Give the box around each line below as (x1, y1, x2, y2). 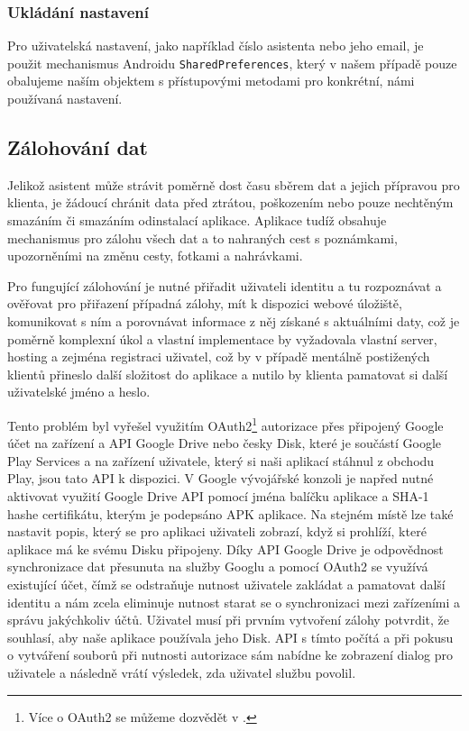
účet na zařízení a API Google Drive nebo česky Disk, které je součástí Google (7, 434, 442, 452)
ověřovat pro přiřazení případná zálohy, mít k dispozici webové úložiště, (7, 294, 402, 313)
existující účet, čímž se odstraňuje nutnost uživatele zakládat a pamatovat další (7, 574, 446, 593)
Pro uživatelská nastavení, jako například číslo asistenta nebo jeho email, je (7, 36, 424, 55)
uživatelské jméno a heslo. (7, 382, 151, 401)
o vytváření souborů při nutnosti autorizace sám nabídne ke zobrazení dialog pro (7, 645, 454, 664)
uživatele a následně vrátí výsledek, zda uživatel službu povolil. (7, 662, 356, 681)
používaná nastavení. (7, 89, 123, 108)
